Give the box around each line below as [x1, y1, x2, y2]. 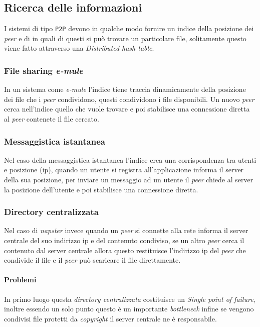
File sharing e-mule [4, 64, 83, 76]
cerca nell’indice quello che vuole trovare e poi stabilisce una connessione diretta [4, 103, 250, 114]
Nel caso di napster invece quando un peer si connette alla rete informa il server [4, 225, 248, 236]
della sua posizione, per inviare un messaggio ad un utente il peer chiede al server [4, 174, 253, 185]
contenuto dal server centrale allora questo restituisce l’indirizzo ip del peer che [4, 245, 246, 255]
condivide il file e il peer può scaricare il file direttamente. [4, 255, 181, 265]
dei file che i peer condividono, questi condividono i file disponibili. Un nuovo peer [4, 93, 254, 104]
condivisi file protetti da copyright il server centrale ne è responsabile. [4, 313, 217, 323]
